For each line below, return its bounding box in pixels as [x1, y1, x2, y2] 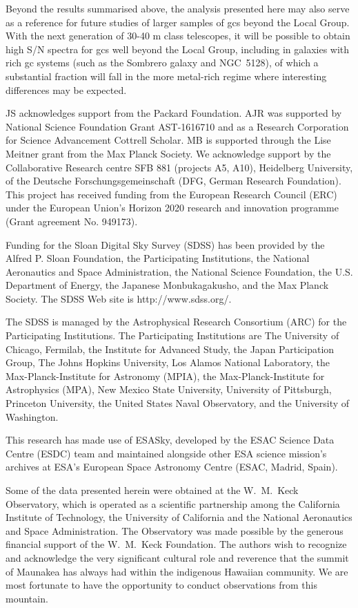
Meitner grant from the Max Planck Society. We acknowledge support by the [6, 146, 331, 160]
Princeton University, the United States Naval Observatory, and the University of [6, 396, 350, 410]
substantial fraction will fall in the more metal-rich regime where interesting [6, 68, 327, 83]
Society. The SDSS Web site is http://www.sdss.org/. [6, 291, 232, 305]
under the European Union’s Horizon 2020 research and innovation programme [6, 200, 339, 215]
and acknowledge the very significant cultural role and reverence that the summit [6, 550, 349, 564]
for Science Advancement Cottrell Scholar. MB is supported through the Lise [6, 133, 331, 147]
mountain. [6, 591, 48, 605]
